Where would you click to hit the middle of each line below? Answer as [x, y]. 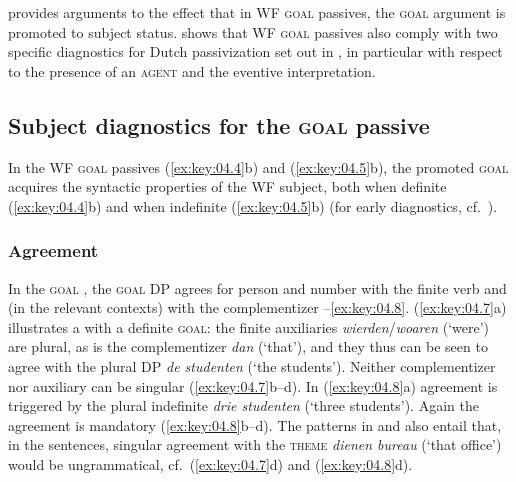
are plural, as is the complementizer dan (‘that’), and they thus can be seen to [248, 346]
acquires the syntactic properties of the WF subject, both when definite [227, 186]
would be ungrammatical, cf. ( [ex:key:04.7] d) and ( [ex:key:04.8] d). [210, 463]
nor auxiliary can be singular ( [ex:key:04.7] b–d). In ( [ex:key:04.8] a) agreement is [253, 385]
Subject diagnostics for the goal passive [219, 124]
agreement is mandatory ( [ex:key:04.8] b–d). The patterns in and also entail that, [255, 424]
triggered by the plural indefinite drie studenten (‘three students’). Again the [243, 405]
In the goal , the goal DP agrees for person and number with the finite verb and [257, 287]
